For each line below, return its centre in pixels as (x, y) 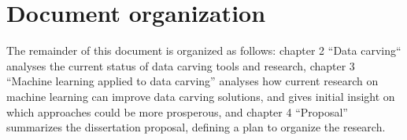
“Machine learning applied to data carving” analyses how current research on (192, 81)
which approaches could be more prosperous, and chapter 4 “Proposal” (177, 111)
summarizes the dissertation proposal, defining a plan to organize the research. (196, 127)
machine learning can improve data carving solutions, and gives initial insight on (201, 96)
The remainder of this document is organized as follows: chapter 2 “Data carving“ (204, 50)
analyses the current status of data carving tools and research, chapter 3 (181, 65)
